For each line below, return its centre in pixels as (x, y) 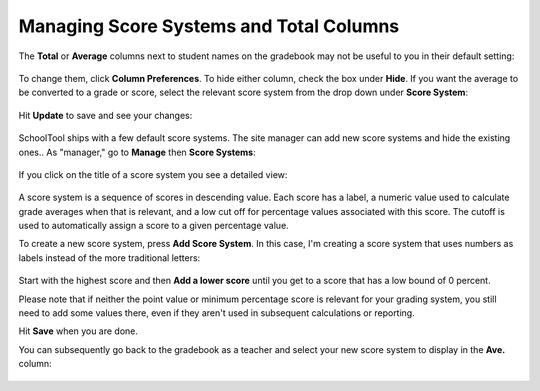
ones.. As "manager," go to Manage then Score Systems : (137, 152)
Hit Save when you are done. (78, 331)
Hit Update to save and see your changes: (105, 115)
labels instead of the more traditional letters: (109, 257)
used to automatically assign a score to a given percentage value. (153, 226)
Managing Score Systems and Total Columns (209, 26)
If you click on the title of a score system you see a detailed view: (153, 174)
